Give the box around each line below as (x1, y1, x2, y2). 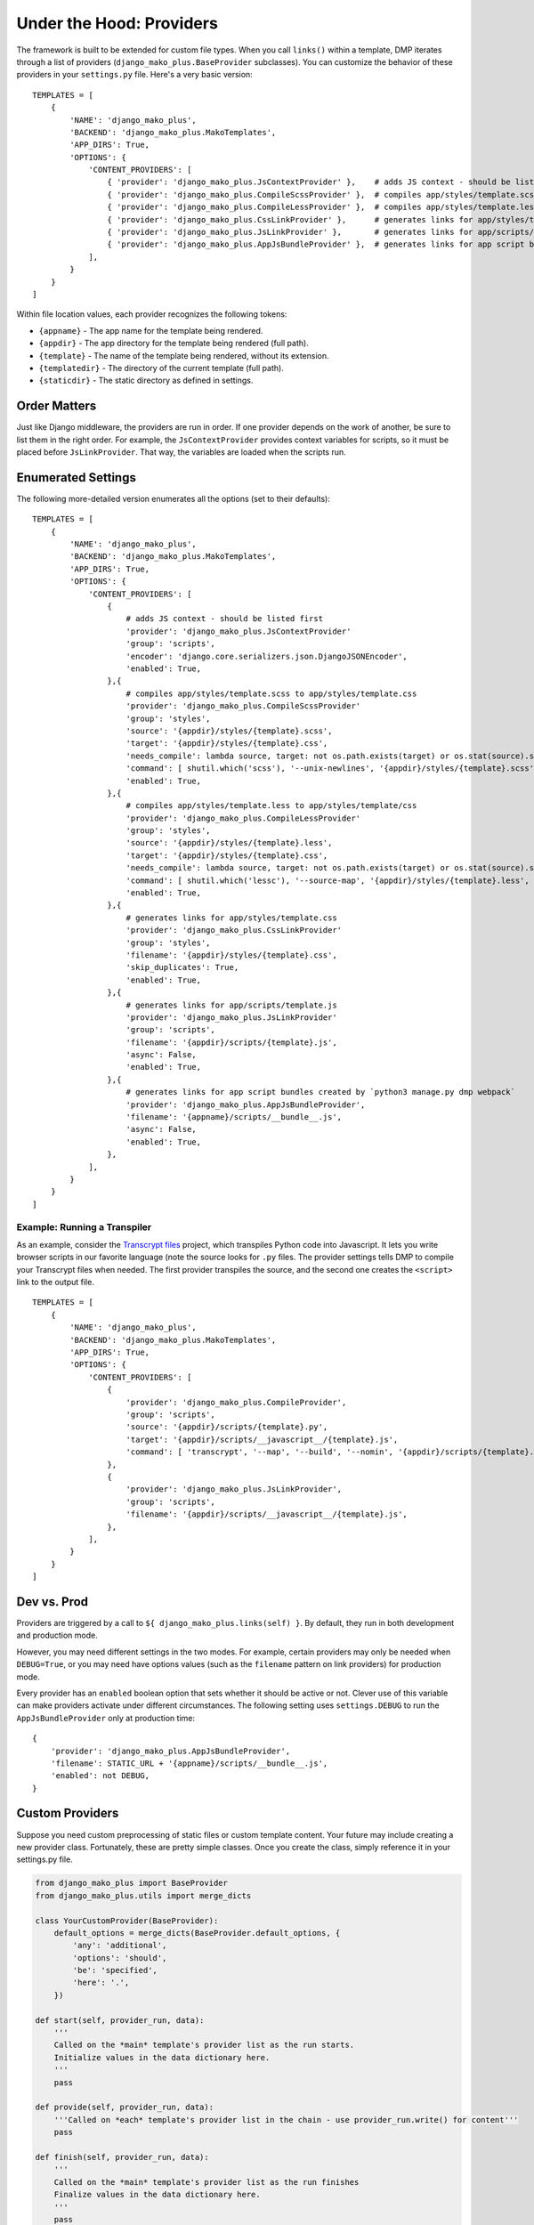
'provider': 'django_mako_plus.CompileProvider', (125, 1397, 347, 1407)
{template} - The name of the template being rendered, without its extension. (38, 350, 329, 360)
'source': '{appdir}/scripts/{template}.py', (125, 1422, 328, 1432)
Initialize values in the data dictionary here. (53, 2052, 271, 2062)
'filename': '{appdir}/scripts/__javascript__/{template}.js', (125, 1509, 409, 1519)
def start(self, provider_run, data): (35, 2015, 205, 2025)
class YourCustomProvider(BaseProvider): (35, 1915, 219, 1926)
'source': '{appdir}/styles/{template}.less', (125, 837, 333, 848)
